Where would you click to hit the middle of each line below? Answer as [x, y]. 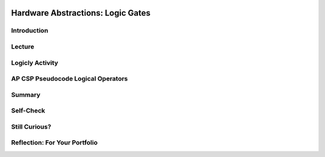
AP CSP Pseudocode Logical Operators [70, 79]
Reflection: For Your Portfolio [54, 143]
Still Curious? [31, 126]
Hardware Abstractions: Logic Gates [81, 13]
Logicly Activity [35, 63]
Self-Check [28, 111]
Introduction [29, 31]
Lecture [23, 46]
